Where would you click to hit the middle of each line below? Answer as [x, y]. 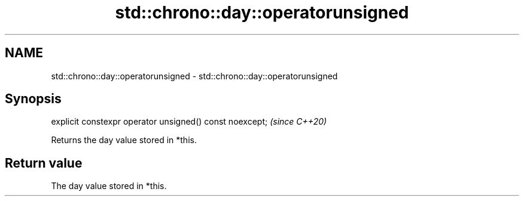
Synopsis [33, 99]
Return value [44, 163]
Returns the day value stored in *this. [124, 140]
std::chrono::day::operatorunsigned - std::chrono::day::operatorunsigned [194, 76]
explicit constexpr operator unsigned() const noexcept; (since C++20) [189, 122]
